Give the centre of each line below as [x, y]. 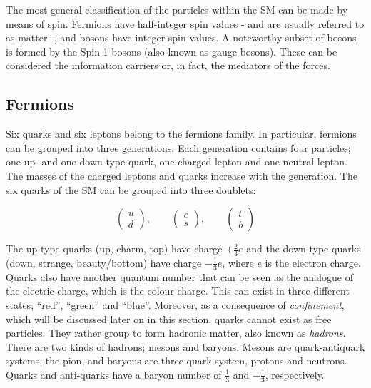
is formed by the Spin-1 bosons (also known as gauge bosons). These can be [172, 51]
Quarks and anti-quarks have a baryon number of [114, 374]
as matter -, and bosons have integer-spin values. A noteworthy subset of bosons [181, 37]
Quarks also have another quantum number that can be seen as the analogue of [179, 276]
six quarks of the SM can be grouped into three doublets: [131, 189]
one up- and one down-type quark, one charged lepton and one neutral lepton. [177, 162]
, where [238, 262]
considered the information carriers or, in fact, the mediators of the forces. [168, 65]
